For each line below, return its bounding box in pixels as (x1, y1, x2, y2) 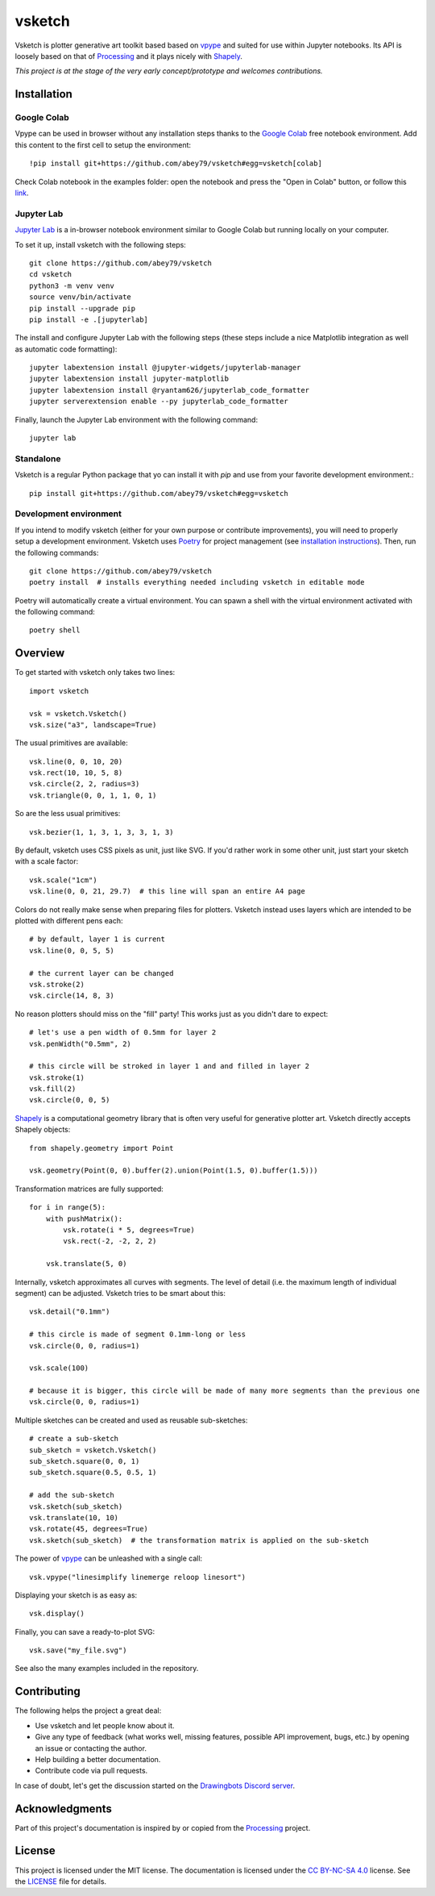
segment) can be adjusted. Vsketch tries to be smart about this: (14, 1288, 226, 1298)
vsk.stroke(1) (29, 1073, 85, 1082)
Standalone (14, 452, 61, 464)
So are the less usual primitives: (14, 809, 121, 819)
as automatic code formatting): (14, 344, 118, 354)
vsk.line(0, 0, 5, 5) (29, 946, 114, 955)
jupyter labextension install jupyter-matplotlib (29, 374, 230, 383)
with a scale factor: (14, 856, 79, 866)
